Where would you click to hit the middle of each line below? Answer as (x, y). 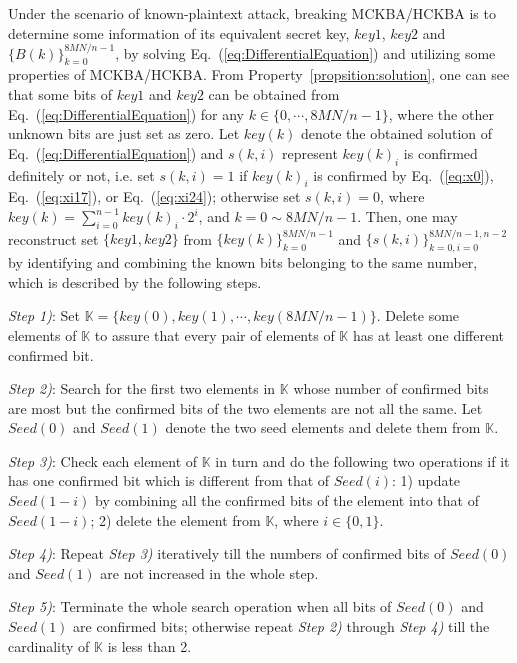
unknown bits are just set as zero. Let (124, 133)
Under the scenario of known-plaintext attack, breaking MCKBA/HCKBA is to (252, 13)
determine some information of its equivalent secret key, (179, 32)
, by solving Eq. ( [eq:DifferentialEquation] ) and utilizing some (305, 52)
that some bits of (60, 94)
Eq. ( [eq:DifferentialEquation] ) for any (126, 113)
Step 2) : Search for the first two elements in (142, 388)
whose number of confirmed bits (391, 388)
